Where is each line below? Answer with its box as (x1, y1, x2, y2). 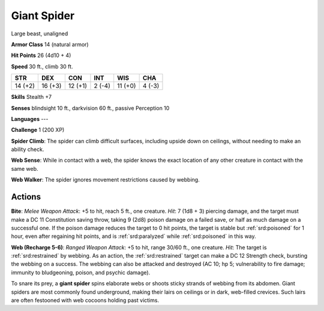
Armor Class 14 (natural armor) (11, 41, 89, 48)
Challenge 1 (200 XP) (11, 126, 65, 134)
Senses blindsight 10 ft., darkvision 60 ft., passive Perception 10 (11, 104, 170, 111)
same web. (11, 165, 38, 172)
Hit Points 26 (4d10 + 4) (11, 52, 71, 59)
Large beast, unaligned (11, 30, 68, 37)
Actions (11, 192, 41, 202)
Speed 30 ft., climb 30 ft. (11, 63, 73, 70)
